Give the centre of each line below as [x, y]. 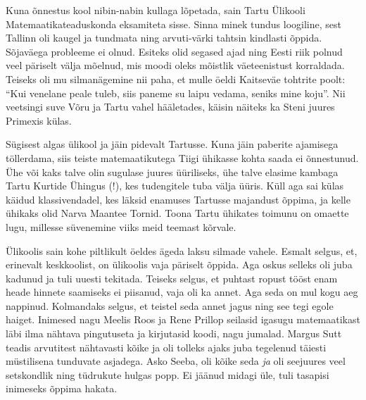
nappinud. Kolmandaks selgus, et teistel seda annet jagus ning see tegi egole [170, 305]
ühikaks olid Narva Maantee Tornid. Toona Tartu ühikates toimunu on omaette [177, 213]
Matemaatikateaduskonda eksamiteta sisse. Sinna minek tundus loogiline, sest [174, 24]
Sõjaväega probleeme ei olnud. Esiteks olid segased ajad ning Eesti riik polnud [174, 51]
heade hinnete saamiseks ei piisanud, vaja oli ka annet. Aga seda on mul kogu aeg [182, 292]
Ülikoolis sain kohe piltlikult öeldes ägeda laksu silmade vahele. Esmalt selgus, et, [182, 250]
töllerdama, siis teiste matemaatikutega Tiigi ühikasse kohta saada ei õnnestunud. [182, 157]
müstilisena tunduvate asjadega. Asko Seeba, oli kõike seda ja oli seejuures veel [176, 361]
